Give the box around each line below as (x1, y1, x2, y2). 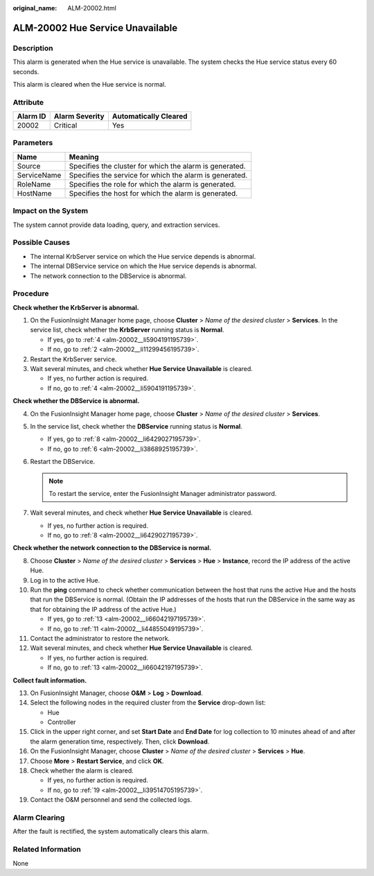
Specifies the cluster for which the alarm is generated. (69, 161, 246, 171)
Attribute (12, 97, 44, 107)
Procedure (12, 289, 49, 298)
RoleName (17, 179, 51, 189)
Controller (47, 718, 76, 726)
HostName (17, 188, 52, 198)
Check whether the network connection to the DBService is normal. (12, 544, 212, 552)
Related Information (12, 845, 81, 854)
